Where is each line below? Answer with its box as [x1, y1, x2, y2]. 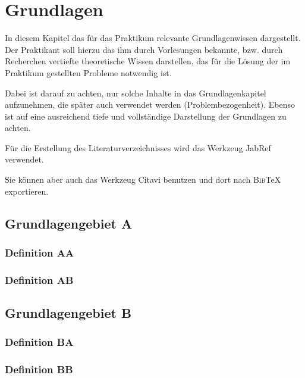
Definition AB [5, 272, 74, 287]
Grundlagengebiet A [5, 214, 133, 232]
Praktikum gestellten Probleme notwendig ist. [5, 66, 172, 79]
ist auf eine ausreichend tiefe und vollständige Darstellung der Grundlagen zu [5, 110, 287, 122]
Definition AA [5, 245, 74, 260]
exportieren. [5, 185, 49, 197]
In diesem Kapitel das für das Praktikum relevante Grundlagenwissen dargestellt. [5, 32, 301, 44]
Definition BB [5, 362, 73, 377]
